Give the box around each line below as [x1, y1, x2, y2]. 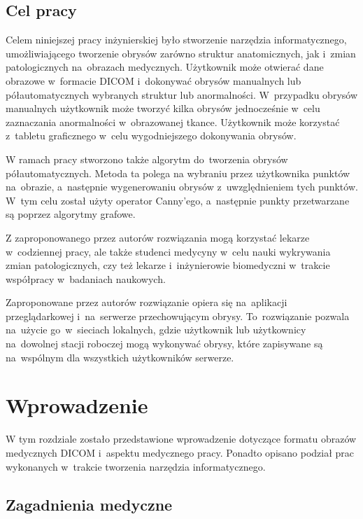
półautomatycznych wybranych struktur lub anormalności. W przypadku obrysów [6, 87, 358, 102]
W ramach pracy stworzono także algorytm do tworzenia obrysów [6, 151, 288, 166]
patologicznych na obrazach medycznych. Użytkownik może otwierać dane [6, 60, 324, 74]
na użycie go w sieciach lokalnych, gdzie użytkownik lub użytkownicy [6, 322, 306, 337]
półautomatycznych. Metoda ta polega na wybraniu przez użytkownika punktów [6, 165, 350, 180]
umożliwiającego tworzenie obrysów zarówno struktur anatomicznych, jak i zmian [6, 46, 356, 60]
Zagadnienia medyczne [6, 493, 173, 515]
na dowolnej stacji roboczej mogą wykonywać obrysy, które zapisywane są [6, 336, 323, 351]
